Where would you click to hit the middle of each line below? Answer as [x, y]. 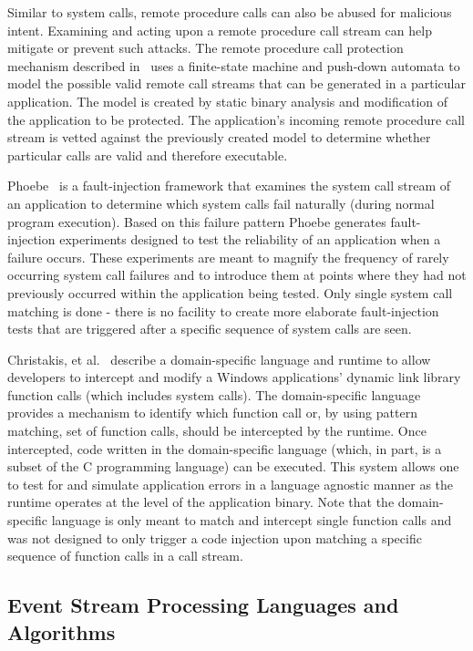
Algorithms [62, 631]
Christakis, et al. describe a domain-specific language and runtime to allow [219, 359]
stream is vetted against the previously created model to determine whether [219, 137]
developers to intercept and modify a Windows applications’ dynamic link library [234, 377]
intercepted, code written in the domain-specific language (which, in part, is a [225, 448]
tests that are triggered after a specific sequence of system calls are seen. [210, 329]
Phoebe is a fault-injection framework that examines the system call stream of [229, 186]
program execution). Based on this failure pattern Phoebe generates [197, 221]
